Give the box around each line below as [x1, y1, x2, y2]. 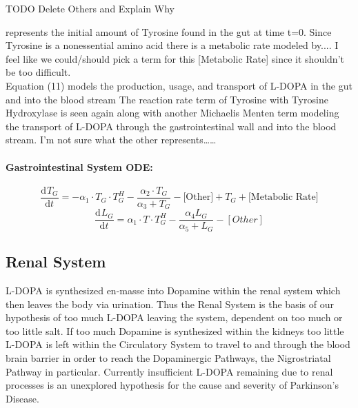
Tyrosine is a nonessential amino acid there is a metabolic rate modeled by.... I [6, 38, 339, 52]
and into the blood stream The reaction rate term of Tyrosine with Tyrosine [6, 92, 328, 106]
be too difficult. [6, 65, 71, 79]
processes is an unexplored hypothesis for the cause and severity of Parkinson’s [6, 378, 339, 392]
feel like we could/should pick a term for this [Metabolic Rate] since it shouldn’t [6, 51, 344, 65]
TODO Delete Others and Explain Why [6, 1, 175, 15]
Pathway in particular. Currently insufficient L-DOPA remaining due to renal [6, 364, 333, 378]
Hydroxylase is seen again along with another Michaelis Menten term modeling [6, 105, 339, 120]
